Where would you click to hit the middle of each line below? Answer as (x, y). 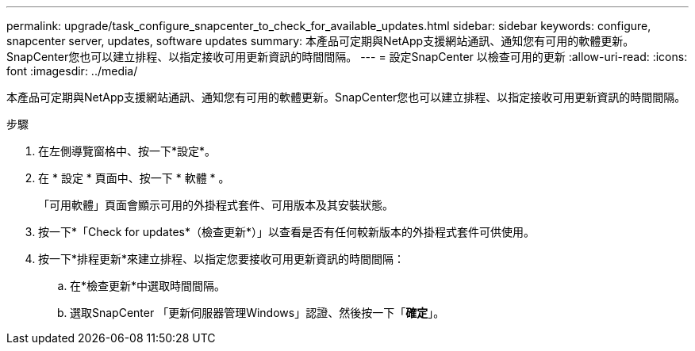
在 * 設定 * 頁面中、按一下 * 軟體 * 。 (134, 178)
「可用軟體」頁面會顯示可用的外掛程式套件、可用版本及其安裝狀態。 (216, 205)
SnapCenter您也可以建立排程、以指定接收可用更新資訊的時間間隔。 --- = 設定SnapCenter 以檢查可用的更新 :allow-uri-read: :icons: (347, 57)
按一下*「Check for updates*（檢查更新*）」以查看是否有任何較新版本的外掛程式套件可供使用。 (286, 232)
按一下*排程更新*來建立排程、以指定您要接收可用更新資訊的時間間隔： (222, 259)
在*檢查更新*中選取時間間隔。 (148, 286)
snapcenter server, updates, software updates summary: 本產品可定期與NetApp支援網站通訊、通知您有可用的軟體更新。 (321, 41)
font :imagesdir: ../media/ (72, 71)
